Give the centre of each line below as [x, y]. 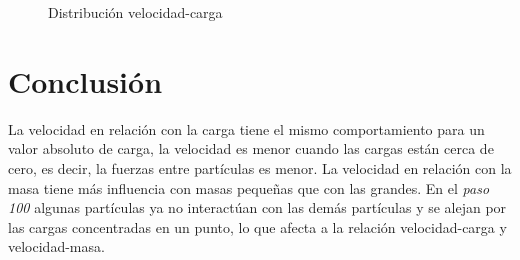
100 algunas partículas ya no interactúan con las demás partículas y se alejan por [257, 207]
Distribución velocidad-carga [135, 12]
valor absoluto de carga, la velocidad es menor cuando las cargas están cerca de [251, 148]
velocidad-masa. [56, 246]
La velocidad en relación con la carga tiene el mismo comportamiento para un [246, 128]
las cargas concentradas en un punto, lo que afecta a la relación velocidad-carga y [257, 226]
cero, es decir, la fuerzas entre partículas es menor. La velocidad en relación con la [260, 167]
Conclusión [85, 80]
